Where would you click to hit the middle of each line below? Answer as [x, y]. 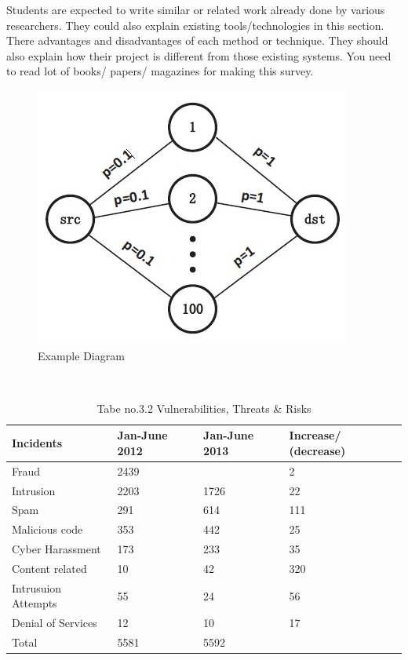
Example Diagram [81, 355]
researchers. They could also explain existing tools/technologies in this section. [195, 25]
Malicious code [47, 529]
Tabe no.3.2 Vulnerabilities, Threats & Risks [204, 408]
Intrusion [34, 490]
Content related [49, 568]
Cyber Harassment [56, 549]
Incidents [37, 443]
